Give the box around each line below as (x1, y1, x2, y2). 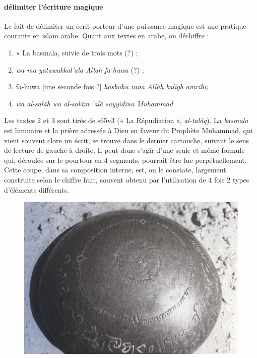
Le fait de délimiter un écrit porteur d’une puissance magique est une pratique (4, 20, 246, 31)
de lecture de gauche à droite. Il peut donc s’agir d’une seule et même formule (4, 145, 245, 155)
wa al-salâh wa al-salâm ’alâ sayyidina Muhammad (16, 98, 173, 108)
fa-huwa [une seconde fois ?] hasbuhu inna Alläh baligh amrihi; (16, 81, 209, 92)
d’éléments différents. (4, 184, 69, 195)
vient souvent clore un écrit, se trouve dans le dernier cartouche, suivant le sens (4, 135, 249, 145)
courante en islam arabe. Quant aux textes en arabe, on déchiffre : (4, 30, 209, 41)
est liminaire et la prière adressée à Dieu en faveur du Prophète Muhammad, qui (4, 125, 253, 135)
